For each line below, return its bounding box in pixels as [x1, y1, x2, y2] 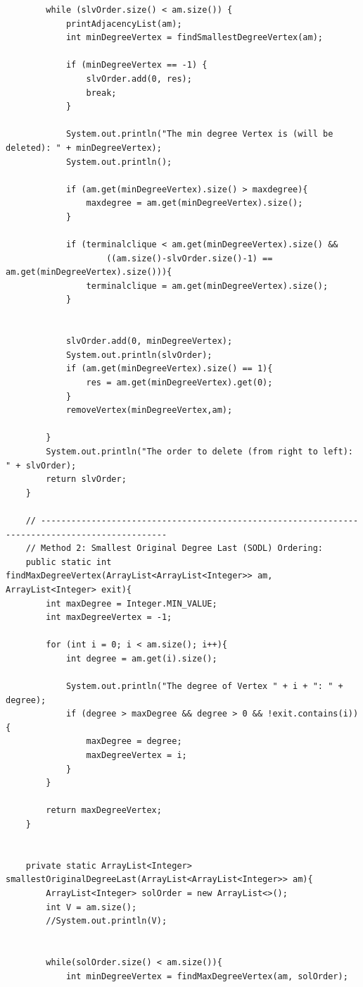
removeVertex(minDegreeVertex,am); [65, 405, 233, 416]
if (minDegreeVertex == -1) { [65, 60, 208, 70]
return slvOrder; [46, 474, 127, 485]
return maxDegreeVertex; [46, 805, 162, 816]
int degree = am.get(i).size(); [65, 653, 217, 664]
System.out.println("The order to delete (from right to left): [46, 447, 353, 457]
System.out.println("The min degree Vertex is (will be [65, 129, 333, 139]
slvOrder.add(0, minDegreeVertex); [65, 336, 233, 347]
